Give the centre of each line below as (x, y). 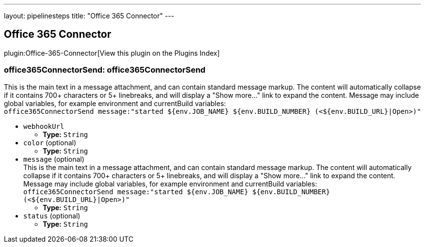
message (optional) (54, 159)
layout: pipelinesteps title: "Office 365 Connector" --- (89, 16)
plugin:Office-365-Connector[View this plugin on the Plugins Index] (112, 53)
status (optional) (52, 216)
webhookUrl (44, 126)
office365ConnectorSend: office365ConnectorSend (105, 70)
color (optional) (50, 142)
